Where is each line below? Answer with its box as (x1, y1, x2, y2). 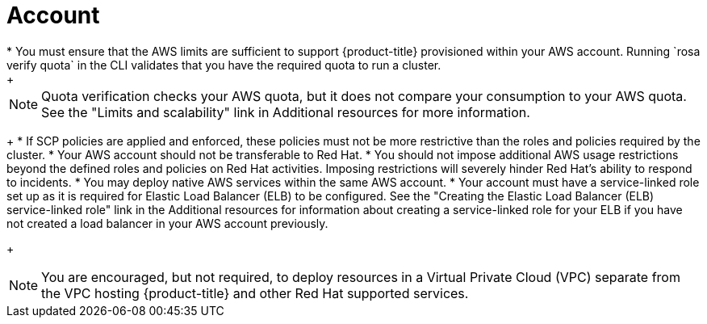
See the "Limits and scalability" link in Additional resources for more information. (41, 103, 530, 120)
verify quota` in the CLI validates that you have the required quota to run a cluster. (6, 57, 441, 72)
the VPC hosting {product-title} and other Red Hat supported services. (41, 284, 469, 301)
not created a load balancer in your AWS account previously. (6, 216, 328, 230)
